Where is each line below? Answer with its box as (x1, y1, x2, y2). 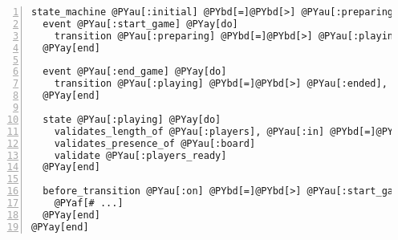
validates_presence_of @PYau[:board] (54, 137, 256, 149)
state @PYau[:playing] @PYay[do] (43, 113, 221, 125)
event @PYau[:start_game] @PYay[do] (43, 18, 238, 30)
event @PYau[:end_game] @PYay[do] (43, 66, 227, 78)
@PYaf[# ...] (54, 197, 124, 209)
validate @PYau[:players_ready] (54, 149, 227, 161)
